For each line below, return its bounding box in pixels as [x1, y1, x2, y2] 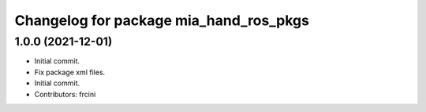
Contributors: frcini [34, 89, 96, 99]
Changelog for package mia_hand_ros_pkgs [14, 12, 309, 29]
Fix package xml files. [34, 67, 106, 77]
